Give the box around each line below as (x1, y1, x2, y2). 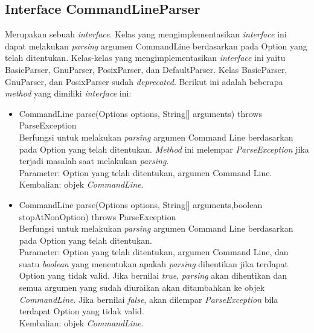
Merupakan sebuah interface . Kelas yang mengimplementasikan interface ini (5, 28, 287, 40)
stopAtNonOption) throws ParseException (19, 210, 176, 223)
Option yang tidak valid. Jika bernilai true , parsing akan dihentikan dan (19, 269, 287, 282)
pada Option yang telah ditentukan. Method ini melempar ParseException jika (19, 142, 309, 155)
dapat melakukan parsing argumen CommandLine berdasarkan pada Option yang (5, 39, 307, 52)
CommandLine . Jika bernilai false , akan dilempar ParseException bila (19, 293, 278, 305)
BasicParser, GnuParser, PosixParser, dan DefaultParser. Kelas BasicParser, (5, 63, 287, 75)
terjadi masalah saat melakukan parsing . (19, 154, 169, 167)
